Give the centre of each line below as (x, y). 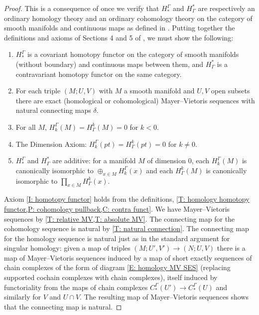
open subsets (230, 91)
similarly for (23, 297)
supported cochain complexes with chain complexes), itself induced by (111, 277)
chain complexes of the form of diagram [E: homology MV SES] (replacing (117, 267)
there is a (231, 248)
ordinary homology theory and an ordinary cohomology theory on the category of (128, 18)
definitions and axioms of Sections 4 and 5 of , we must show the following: (119, 37)
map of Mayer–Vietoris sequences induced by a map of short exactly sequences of (128, 257)
